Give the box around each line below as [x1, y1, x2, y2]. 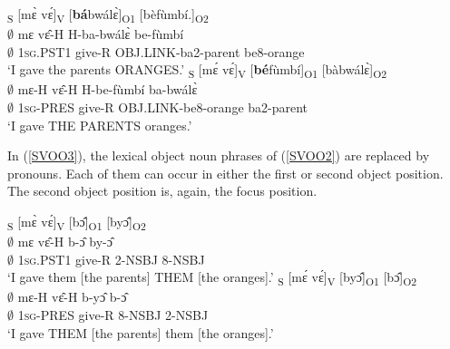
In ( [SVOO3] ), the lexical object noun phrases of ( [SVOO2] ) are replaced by [7, 146, 430, 165]
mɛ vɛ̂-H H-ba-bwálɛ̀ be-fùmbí [17, 24, 184, 44]
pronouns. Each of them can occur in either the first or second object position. [7, 163, 444, 182]
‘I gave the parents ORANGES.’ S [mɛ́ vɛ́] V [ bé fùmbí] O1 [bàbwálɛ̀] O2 [7, 60, 387, 82]
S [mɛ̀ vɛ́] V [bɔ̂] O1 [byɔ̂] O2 [7, 212, 146, 233]
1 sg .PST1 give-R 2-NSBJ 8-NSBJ [17, 249, 205, 268]
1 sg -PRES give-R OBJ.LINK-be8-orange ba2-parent [17, 98, 308, 117]
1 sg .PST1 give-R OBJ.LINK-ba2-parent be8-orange [17, 42, 305, 61]
